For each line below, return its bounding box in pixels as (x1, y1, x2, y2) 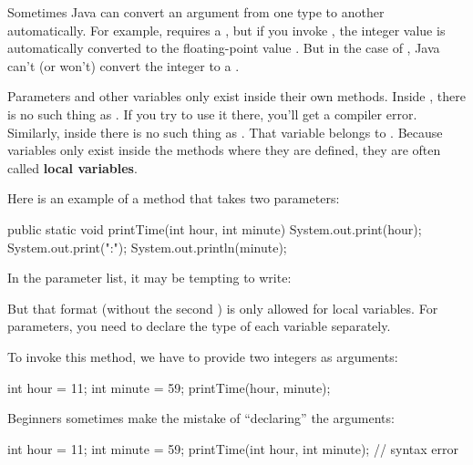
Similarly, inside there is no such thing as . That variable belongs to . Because (7, 122, 443, 141)
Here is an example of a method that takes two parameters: (7, 189, 340, 208)
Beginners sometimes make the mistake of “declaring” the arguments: (7, 408, 395, 428)
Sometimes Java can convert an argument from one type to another (7, 3, 385, 21)
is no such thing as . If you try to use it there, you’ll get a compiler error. (7, 104, 417, 123)
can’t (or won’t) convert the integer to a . (7, 56, 240, 75)
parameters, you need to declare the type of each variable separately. (7, 316, 391, 336)
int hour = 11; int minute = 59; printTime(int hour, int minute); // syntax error (7, 439, 459, 458)
